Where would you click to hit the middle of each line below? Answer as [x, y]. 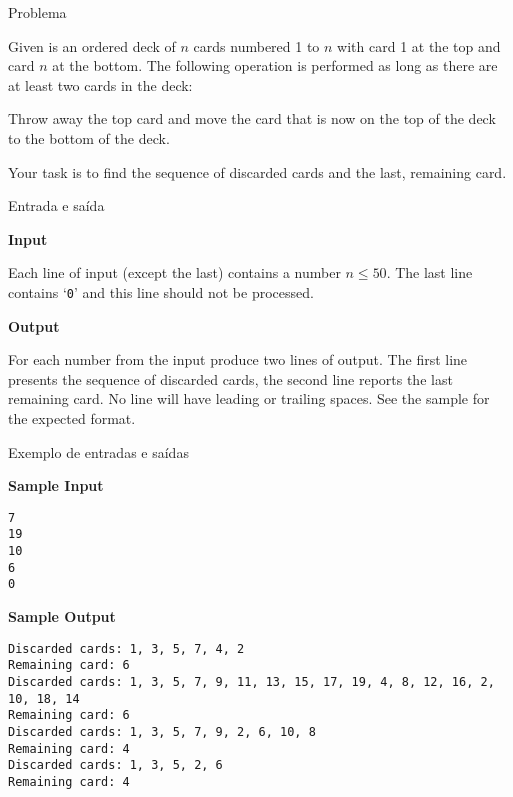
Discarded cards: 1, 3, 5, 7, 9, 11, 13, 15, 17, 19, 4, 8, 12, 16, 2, [251, 681]
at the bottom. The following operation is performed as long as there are [275, 65]
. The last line [429, 272]
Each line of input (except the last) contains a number [174, 272]
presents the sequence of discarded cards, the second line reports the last [230, 378]
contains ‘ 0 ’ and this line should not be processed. [161, 291]
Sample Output [62, 616]
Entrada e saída [56, 205]
